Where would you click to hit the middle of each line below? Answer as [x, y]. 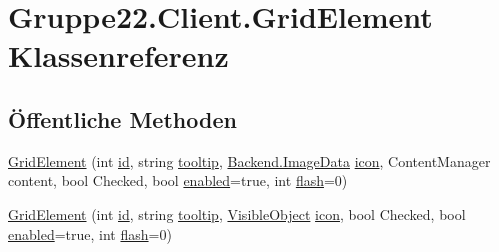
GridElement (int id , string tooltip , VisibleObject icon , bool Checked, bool [237, 213]
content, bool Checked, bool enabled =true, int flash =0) [178, 180]
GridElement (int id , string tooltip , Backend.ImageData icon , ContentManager [249, 160]
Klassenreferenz [118, 55]
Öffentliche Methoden [122, 118]
